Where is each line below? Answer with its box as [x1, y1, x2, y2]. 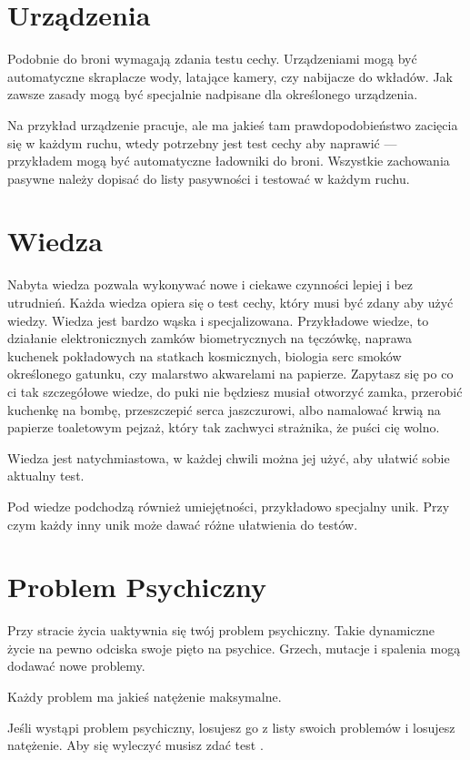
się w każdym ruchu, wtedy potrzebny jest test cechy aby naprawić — [7, 133, 397, 152]
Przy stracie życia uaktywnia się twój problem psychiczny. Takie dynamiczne [7, 621, 435, 640]
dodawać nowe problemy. [7, 656, 145, 675]
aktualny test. [7, 466, 85, 485]
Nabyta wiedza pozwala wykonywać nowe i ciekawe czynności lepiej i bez [7, 275, 414, 294]
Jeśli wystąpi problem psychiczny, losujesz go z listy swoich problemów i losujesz [7, 717, 455, 736]
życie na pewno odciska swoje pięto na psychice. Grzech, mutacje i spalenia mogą [7, 638, 461, 657]
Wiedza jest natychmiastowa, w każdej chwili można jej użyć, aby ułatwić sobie [7, 448, 450, 467]
